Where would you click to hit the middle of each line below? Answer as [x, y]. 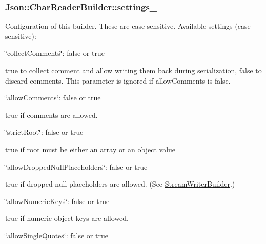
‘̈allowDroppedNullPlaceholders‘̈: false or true [76, 166]
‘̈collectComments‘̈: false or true [55, 53]
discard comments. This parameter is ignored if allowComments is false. [118, 80]
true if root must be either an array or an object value [90, 149]
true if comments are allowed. [52, 115]
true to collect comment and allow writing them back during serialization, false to [134, 70]
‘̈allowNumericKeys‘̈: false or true [57, 201]
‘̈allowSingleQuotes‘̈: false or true [57, 235]
